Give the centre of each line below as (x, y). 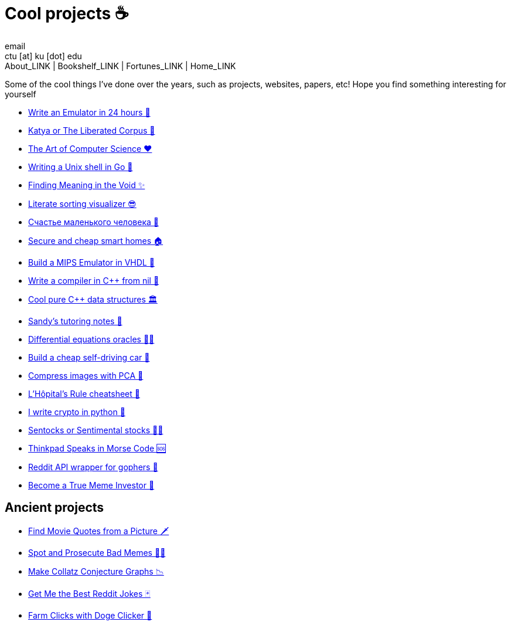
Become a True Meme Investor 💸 (91, 485)
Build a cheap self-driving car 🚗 (89, 357)
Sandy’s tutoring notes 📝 (75, 321)
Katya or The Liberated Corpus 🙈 (92, 130)
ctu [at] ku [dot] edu (43, 56)
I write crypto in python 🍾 (77, 412)
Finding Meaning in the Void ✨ (87, 185)
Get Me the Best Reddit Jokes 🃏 (89, 593)
